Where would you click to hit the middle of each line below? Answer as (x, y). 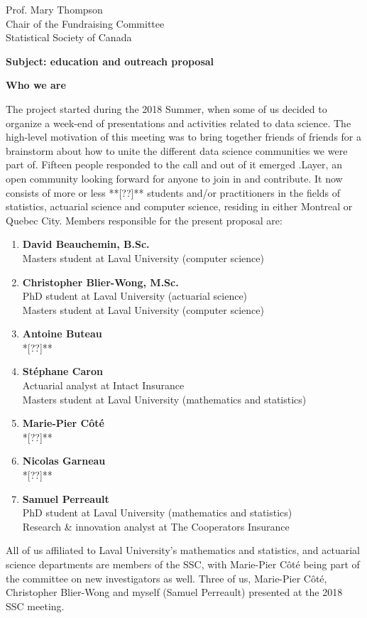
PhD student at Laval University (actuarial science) (135, 296)
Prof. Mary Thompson (54, 9)
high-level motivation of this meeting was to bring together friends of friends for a (184, 137)
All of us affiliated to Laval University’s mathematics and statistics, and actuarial (183, 550)
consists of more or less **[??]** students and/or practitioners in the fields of (173, 192)
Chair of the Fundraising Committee (85, 23)
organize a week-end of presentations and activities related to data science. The (179, 123)
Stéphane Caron (62, 371)
